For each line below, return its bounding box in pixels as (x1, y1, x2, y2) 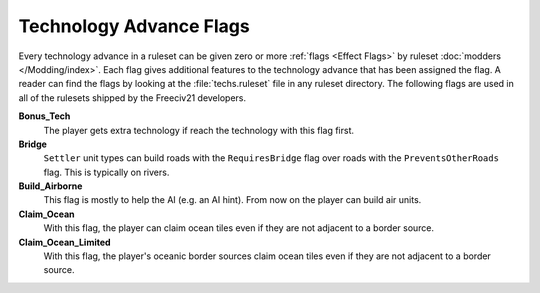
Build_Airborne (18, 180, 83, 192)
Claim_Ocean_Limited (18, 236, 111, 248)
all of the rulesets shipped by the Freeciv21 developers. (18, 91, 247, 104)
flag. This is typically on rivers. (43, 166, 170, 178)
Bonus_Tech (18, 110, 71, 122)
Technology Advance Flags (18, 15, 250, 37)
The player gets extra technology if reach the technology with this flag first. (43, 124, 355, 136)
